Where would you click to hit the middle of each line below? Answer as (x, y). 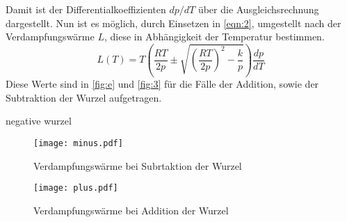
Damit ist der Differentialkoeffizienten (86, 9)
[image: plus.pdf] (76, 188)
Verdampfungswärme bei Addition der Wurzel (131, 210)
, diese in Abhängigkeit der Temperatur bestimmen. (214, 37)
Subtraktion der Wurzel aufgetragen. (84, 97)
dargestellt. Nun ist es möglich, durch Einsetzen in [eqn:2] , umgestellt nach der (173, 23)
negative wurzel (39, 121)
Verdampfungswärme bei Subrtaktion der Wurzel (138, 165)
